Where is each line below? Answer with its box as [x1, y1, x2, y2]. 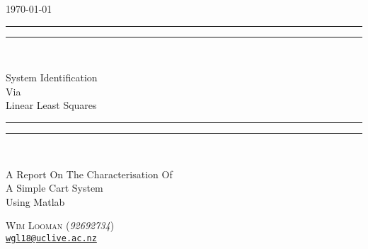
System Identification [6, 70, 98, 85]
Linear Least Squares [6, 98, 97, 112]
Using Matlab [6, 194, 65, 209]
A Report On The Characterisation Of [6, 166, 173, 181]
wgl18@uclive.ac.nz [6, 233, 97, 243]
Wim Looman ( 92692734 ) [6, 218, 115, 233]
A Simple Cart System [6, 180, 103, 195]
